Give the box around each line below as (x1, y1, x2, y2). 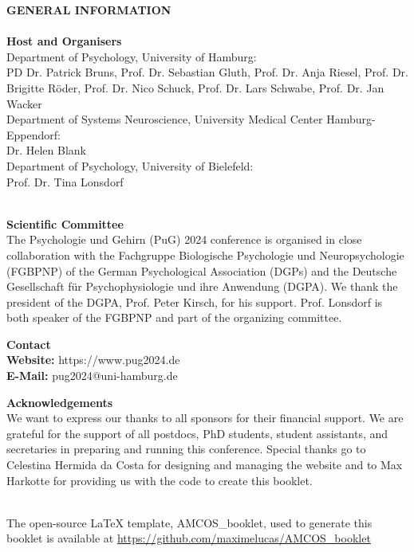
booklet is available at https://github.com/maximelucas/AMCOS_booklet (6, 530, 371, 546)
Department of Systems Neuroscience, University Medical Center (6, 111, 323, 127)
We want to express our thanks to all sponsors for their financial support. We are (6, 409, 404, 426)
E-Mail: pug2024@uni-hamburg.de (6, 367, 178, 384)
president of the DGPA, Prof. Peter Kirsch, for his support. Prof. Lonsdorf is (6, 293, 383, 310)
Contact (6, 335, 51, 352)
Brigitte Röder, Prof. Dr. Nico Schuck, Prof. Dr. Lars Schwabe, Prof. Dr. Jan (6, 79, 384, 96)
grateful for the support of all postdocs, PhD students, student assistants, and (6, 425, 388, 441)
